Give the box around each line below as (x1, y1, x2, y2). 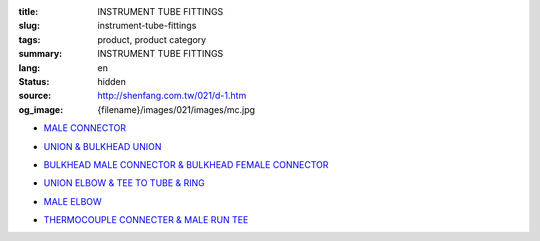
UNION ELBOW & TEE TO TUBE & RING (43, 177, 205, 189)
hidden (97, 75, 127, 87)
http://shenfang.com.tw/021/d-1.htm (97, 90, 247, 102)
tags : (18, 33, 41, 45)
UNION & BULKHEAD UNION (43, 140, 162, 152)
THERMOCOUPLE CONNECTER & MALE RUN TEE (43, 214, 249, 226)
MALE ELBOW (43, 195, 102, 207)
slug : (18, 20, 40, 32)
